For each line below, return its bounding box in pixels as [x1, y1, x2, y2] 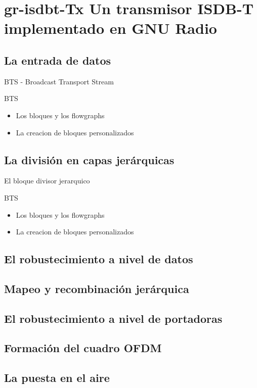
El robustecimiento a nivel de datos [4, 251, 193, 267]
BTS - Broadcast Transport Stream [4, 76, 114, 86]
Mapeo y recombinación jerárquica [4, 280, 189, 296]
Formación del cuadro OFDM [4, 340, 162, 356]
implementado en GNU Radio [4, 18, 217, 38]
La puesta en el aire [4, 370, 110, 385]
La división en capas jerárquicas [4, 152, 175, 167]
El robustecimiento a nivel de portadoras [4, 310, 223, 326]
